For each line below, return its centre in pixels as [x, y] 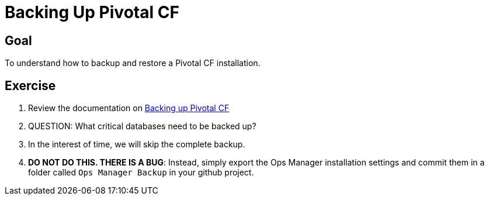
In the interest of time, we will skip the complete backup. [137, 144]
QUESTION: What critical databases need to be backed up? [142, 126]
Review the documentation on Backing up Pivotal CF [129, 108]
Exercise [30, 85]
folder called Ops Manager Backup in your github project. [141, 173]
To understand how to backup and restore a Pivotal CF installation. [133, 63]
